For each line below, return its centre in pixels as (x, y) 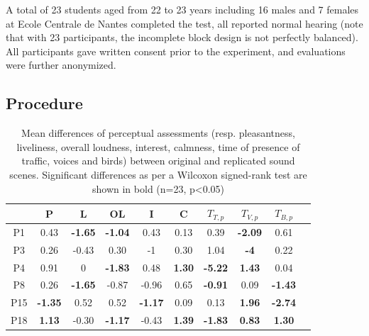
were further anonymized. (61, 65)
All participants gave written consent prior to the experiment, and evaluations (176, 51)
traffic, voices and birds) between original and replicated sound (158, 161)
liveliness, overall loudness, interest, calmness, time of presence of (158, 146)
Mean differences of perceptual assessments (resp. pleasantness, (158, 133)
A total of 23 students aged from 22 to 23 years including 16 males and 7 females (182, 9)
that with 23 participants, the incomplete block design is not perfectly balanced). (182, 37)
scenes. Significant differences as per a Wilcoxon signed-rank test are (158, 174)
